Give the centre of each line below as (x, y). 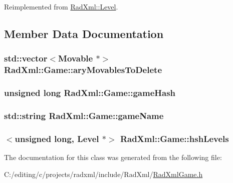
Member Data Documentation (84, 33)
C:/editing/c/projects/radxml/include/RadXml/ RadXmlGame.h (103, 174)
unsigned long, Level (57, 138)
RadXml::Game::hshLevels (174, 138)
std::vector (26, 58)
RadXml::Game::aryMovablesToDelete (83, 70)
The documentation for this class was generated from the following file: (113, 157)
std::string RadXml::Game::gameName (84, 115)
